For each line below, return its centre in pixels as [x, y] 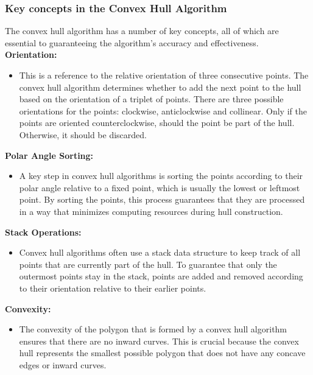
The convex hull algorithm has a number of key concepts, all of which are [142, 31]
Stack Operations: [43, 232]
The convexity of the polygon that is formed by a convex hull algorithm [153, 329]
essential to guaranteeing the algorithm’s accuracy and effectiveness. [132, 42]
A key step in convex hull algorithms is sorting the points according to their [161, 176]
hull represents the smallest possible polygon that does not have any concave [162, 353]
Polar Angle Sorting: [49, 155]
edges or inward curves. [63, 364]
